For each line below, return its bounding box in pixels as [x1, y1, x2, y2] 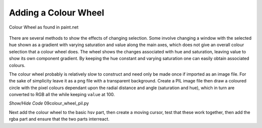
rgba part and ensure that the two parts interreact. [9, 116, 110, 122]
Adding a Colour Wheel [9, 7, 104, 18]
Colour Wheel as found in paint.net [9, 24, 79, 30]
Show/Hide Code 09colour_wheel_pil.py [9, 100, 89, 106]
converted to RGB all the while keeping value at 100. [9, 92, 115, 97]
